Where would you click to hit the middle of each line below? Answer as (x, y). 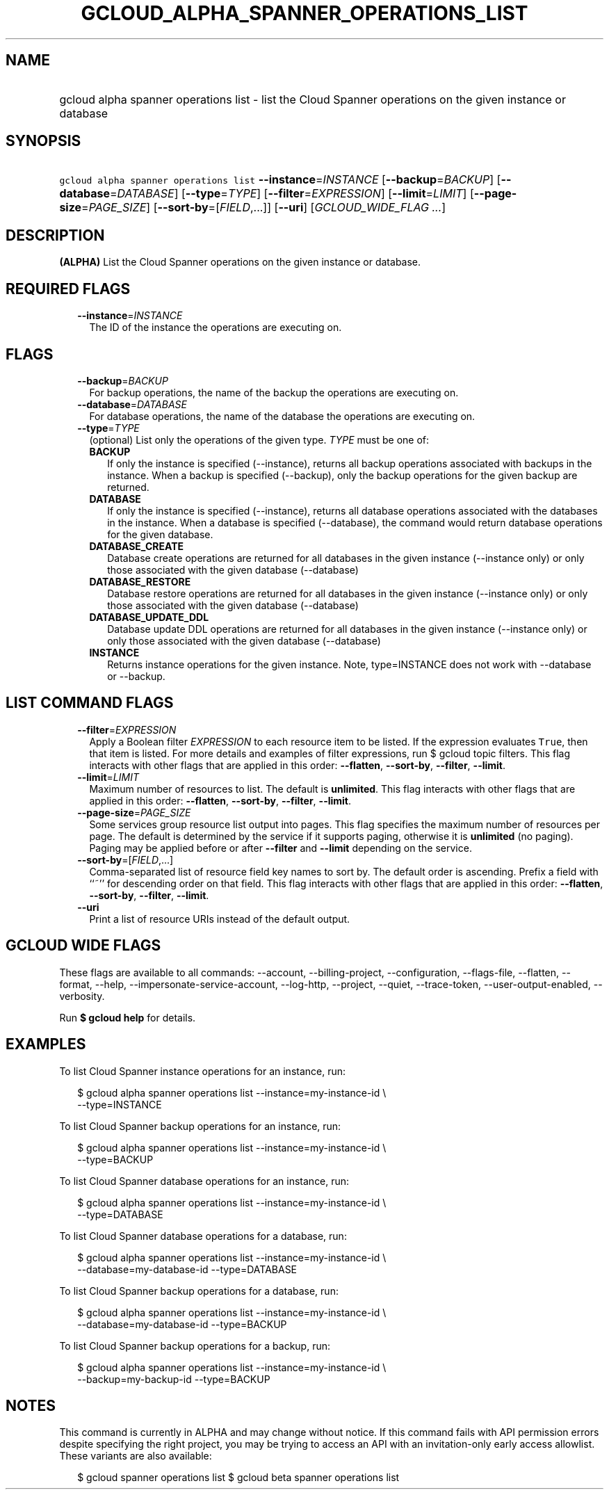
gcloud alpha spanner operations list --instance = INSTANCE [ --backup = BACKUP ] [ (280, 180)
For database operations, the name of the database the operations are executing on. (282, 416)
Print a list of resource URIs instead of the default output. (220, 919)
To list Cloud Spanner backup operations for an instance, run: (200, 1126)
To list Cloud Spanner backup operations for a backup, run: (195, 1345)
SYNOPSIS (43, 141)
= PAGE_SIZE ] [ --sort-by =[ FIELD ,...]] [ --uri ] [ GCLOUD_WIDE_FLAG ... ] (264, 208)
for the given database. (160, 534)
